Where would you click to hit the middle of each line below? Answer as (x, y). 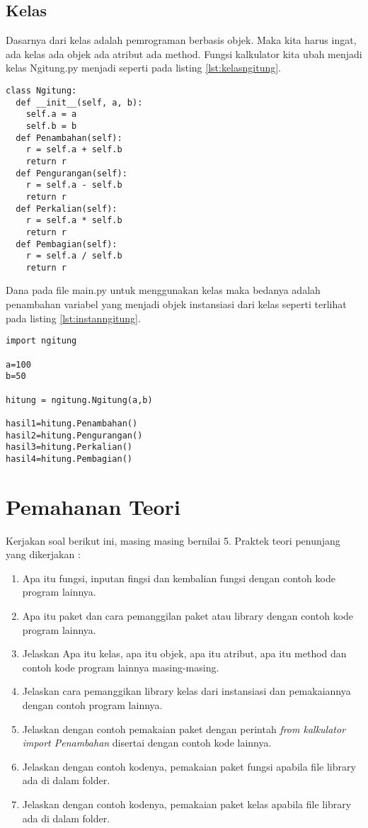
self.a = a (51, 114)
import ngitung (41, 341)
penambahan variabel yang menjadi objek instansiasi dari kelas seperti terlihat (176, 304)
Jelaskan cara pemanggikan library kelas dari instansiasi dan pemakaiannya (186, 691)
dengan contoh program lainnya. (92, 704)
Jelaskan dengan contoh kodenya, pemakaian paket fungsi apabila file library (189, 766)
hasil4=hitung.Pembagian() (69, 459)
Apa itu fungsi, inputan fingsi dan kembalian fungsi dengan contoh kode (179, 578)
